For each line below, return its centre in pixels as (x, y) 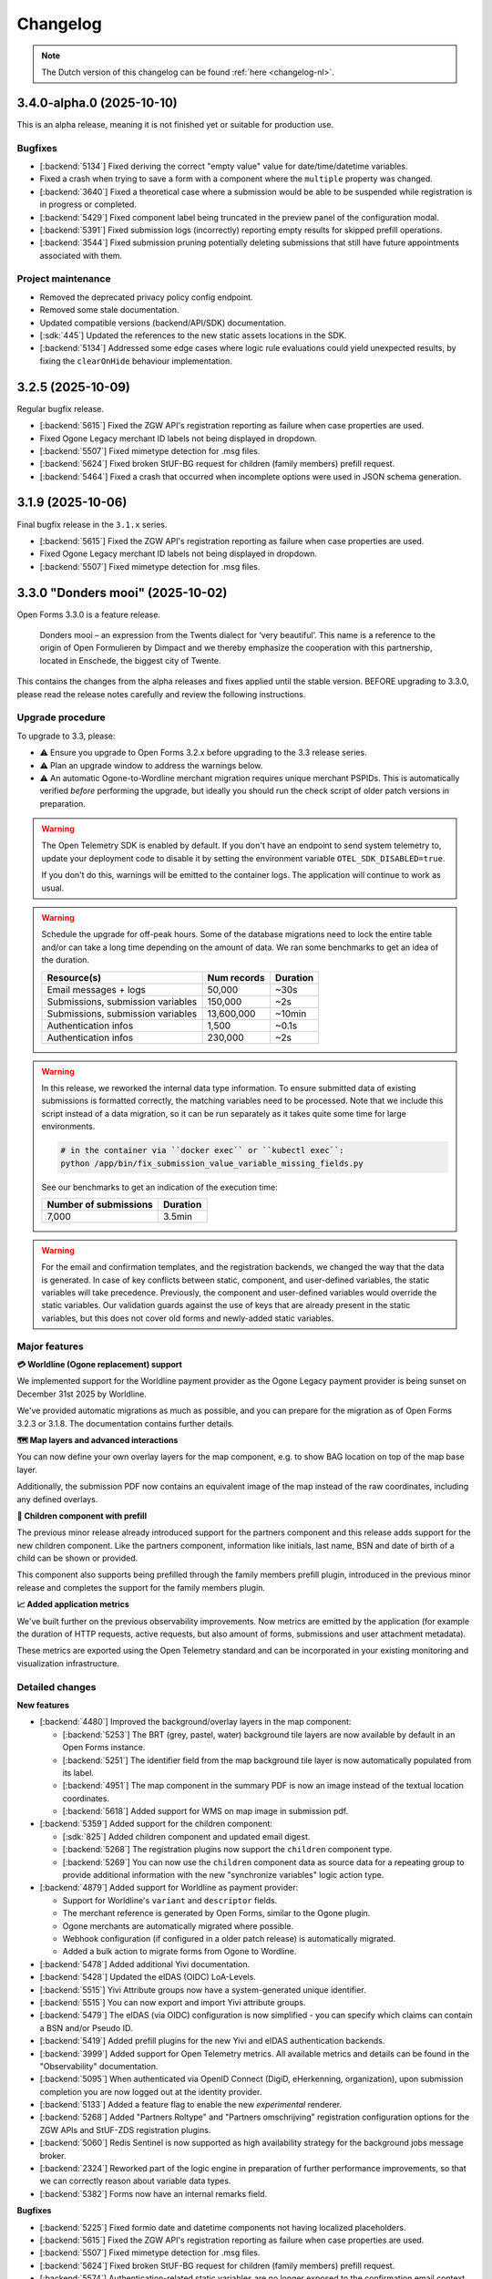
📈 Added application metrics (73, 1604)
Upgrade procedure (61, 717)
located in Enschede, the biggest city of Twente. (130, 660)
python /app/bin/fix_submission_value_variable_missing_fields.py (212, 1163)
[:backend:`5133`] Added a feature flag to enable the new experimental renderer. (190, 2105)
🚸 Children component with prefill (82, 1516)
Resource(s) (74, 977)
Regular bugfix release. (61, 408)
